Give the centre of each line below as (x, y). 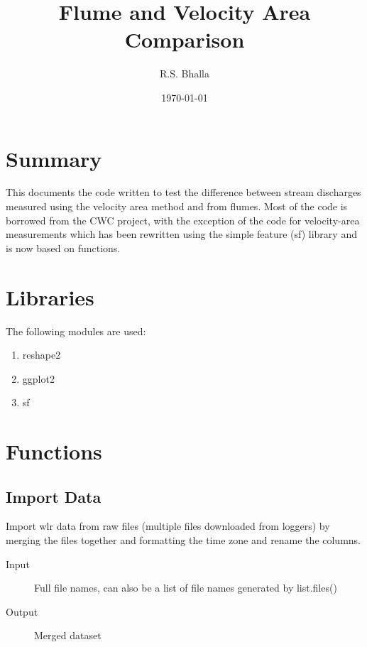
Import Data (54, 496)
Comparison (185, 39)
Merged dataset (68, 635)
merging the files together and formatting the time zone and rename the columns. (183, 540)
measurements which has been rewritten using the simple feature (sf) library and (181, 234)
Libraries (50, 297)
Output (22, 611)
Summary (54, 158)
